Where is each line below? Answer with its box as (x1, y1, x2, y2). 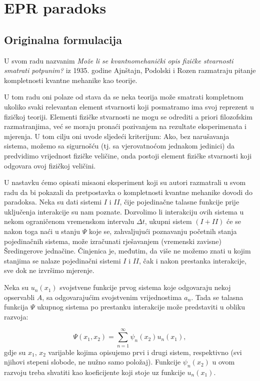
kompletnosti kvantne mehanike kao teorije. (4, 74, 137, 85)
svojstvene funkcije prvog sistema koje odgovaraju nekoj (59, 282, 231, 292)
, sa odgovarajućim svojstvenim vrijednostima (42, 291, 182, 302)
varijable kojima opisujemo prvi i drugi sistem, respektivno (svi (48, 346, 242, 357)
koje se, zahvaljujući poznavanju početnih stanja (89, 226, 237, 236)
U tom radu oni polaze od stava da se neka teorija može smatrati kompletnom (4, 91, 244, 102)
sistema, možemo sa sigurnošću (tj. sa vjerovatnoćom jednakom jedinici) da (4, 140, 234, 151)
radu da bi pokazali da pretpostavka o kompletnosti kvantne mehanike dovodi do (4, 186, 252, 197)
